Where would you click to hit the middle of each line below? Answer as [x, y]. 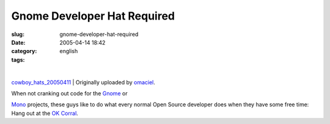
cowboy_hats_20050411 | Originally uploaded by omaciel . [83, 82]
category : [24, 51]
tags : [18, 60]
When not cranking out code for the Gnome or [69, 93]
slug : [18, 34]
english [69, 51]
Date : [18, 42]
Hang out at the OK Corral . [45, 113]
